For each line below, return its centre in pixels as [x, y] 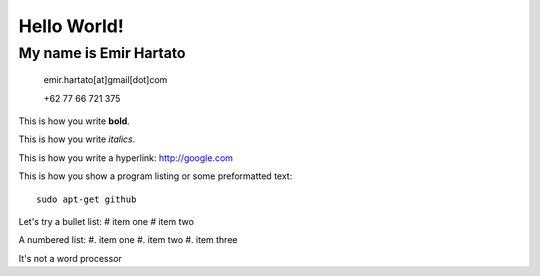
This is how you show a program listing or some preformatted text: [155, 176]
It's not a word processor [70, 258]
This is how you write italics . [77, 139]
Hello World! [71, 26]
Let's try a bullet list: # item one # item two [106, 221]
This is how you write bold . [74, 121]
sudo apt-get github [86, 199]
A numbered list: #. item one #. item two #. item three [128, 240]
